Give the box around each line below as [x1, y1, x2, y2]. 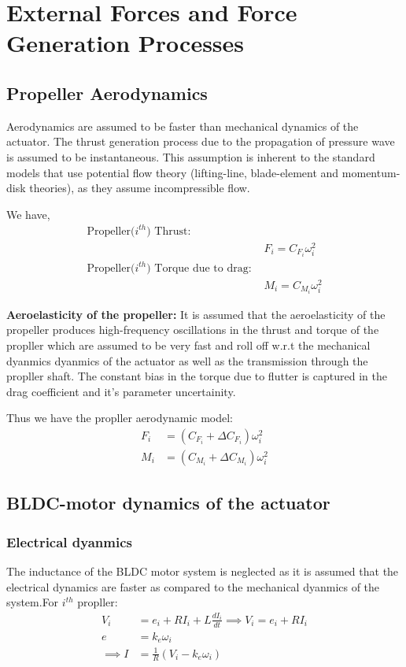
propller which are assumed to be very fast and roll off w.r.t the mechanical [6, 336, 371, 353]
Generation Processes [6, 27, 245, 59]
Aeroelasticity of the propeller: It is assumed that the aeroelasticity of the [6, 306, 386, 322]
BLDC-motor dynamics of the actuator [6, 491, 330, 515]
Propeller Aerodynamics [6, 80, 208, 105]
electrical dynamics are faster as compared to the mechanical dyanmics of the [6, 578, 380, 595]
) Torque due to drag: [146, 262, 252, 274]
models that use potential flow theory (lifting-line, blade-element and [6, 164, 339, 180]
